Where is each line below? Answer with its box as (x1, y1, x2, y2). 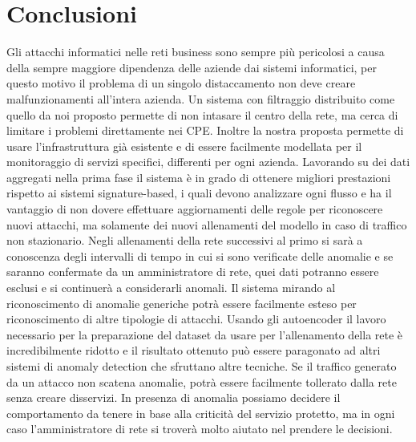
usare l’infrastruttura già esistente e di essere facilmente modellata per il (6, 137, 362, 154)
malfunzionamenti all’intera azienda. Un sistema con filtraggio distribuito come (6, 90, 395, 107)
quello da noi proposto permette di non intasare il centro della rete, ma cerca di (6, 106, 398, 123)
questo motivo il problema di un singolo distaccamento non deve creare (6, 75, 356, 91)
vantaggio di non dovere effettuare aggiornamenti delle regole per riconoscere (6, 201, 383, 217)
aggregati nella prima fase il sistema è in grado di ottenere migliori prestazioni (6, 168, 391, 185)
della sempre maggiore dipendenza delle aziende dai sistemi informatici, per (6, 59, 377, 75)
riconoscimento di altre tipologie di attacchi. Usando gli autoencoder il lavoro (6, 310, 386, 327)
